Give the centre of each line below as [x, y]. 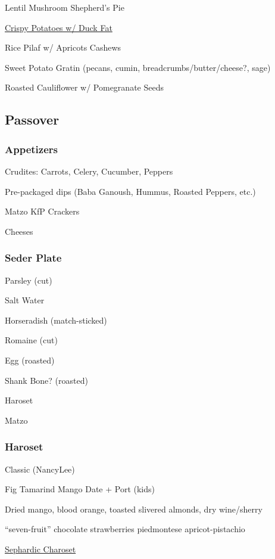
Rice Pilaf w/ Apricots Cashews [63, 47]
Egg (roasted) [30, 360]
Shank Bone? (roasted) [46, 380]
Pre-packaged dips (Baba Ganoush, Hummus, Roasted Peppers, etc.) [130, 191]
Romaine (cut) [31, 340]
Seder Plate [33, 258]
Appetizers [31, 149]
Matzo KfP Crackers [42, 211]
